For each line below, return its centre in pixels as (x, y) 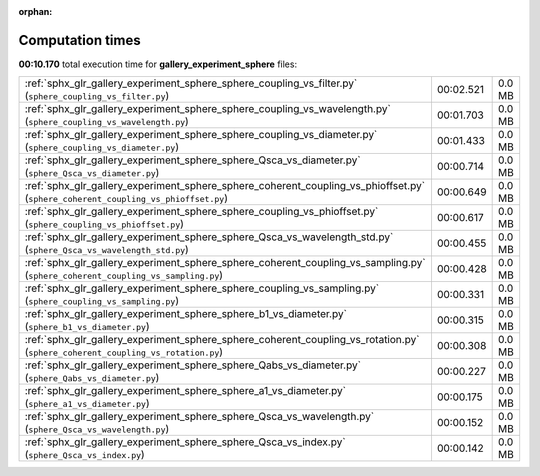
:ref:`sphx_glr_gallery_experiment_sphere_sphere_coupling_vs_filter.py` (191, 83)
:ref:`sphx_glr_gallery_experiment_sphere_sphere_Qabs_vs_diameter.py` (193, 365)
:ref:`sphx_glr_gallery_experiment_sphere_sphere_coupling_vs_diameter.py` (201, 135)
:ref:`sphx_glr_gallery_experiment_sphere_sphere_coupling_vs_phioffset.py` (201, 212)
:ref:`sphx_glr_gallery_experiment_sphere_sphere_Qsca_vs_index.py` (185, 442)
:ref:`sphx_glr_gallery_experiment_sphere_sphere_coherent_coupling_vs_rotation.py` (222, 340)
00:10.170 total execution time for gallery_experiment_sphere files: (158, 64)
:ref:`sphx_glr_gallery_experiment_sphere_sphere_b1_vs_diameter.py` (185, 314)
